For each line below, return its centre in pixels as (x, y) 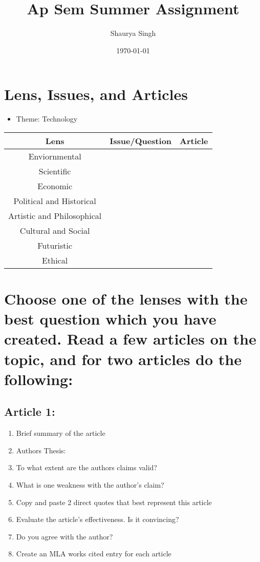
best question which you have (110, 319)
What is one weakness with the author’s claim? (90, 484)
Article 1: (30, 412)
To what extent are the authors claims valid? (86, 467)
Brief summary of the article (61, 433)
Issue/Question (141, 140)
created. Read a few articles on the (130, 339)
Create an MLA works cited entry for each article (94, 554)
